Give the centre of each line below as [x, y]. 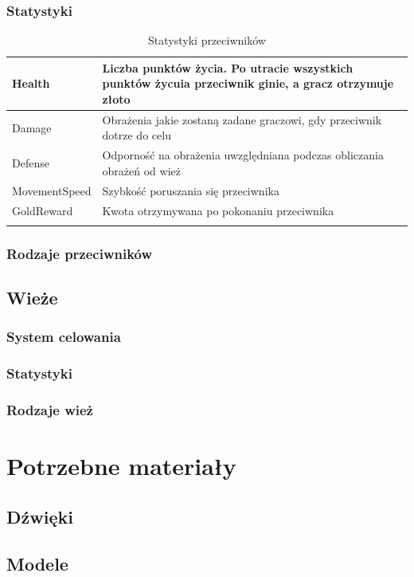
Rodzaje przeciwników [80, 253]
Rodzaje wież [50, 410]
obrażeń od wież [141, 170]
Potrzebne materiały [121, 466]
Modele [37, 563]
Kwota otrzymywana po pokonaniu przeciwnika [218, 210]
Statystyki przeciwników [207, 40]
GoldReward [43, 210]
